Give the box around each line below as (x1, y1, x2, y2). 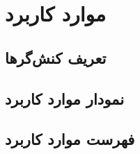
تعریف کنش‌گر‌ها (5, 46, 107, 68)
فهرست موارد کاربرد (5, 128, 135, 150)
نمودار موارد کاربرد (5, 87, 124, 109)
